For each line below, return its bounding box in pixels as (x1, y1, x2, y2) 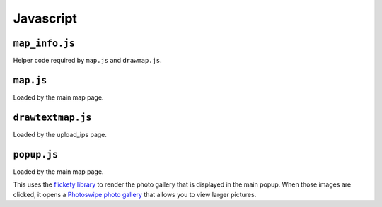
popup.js (13, 148, 59, 160)
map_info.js (13, 37, 76, 49)
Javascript (13, 11, 78, 26)
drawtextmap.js (13, 112, 92, 123)
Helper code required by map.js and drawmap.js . (13, 57, 162, 65)
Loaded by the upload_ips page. (13, 130, 108, 138)
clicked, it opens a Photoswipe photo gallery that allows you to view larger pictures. (13, 190, 257, 199)
